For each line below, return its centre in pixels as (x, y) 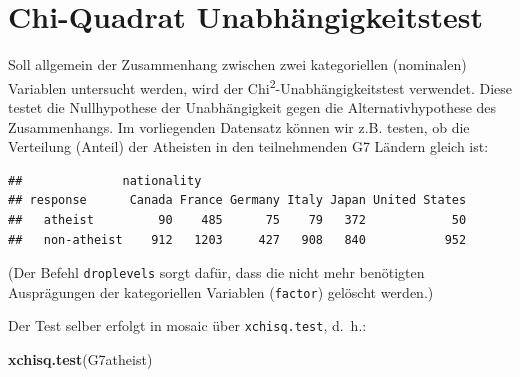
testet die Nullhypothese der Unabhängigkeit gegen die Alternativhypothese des (252, 106)
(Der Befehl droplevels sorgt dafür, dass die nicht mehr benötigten (216, 272)
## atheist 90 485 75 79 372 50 (237, 219)
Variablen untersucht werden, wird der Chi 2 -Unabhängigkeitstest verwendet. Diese (260, 86)
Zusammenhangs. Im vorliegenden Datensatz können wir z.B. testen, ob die (239, 126)
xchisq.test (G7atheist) (80, 359)
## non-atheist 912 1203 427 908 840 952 (237, 239)
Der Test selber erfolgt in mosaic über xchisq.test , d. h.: (187, 325)
